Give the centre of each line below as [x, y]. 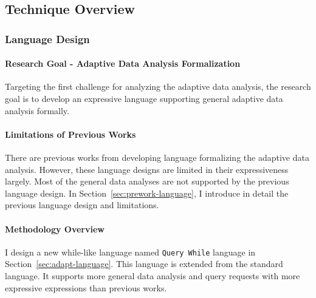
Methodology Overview [55, 229]
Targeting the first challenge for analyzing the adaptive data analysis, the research [158, 86]
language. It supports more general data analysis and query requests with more [153, 276]
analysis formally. [37, 110]
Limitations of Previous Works [70, 134]
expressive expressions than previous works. [86, 287]
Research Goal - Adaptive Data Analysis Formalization [123, 63]
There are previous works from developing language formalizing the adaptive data [157, 157]
